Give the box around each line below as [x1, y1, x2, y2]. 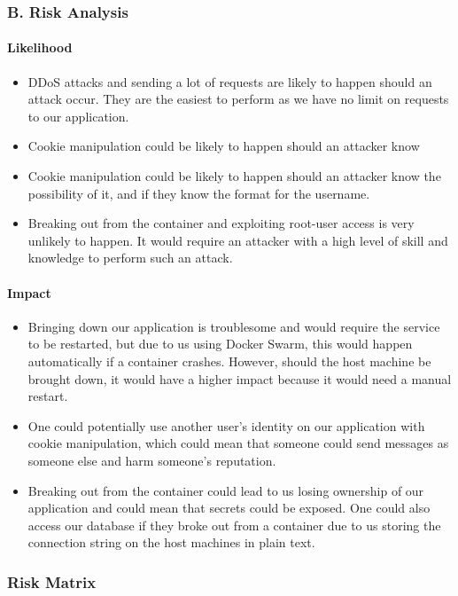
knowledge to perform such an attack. [27, 248, 233, 267]
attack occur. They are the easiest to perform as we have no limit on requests [27, 90, 449, 108]
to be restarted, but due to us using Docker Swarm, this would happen [27, 334, 413, 353]
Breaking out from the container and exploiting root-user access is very [27, 214, 415, 232]
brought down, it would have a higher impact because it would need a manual [27, 369, 452, 388]
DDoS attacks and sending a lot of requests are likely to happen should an [27, 72, 432, 90]
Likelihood [7, 38, 73, 57]
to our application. [27, 106, 129, 125]
